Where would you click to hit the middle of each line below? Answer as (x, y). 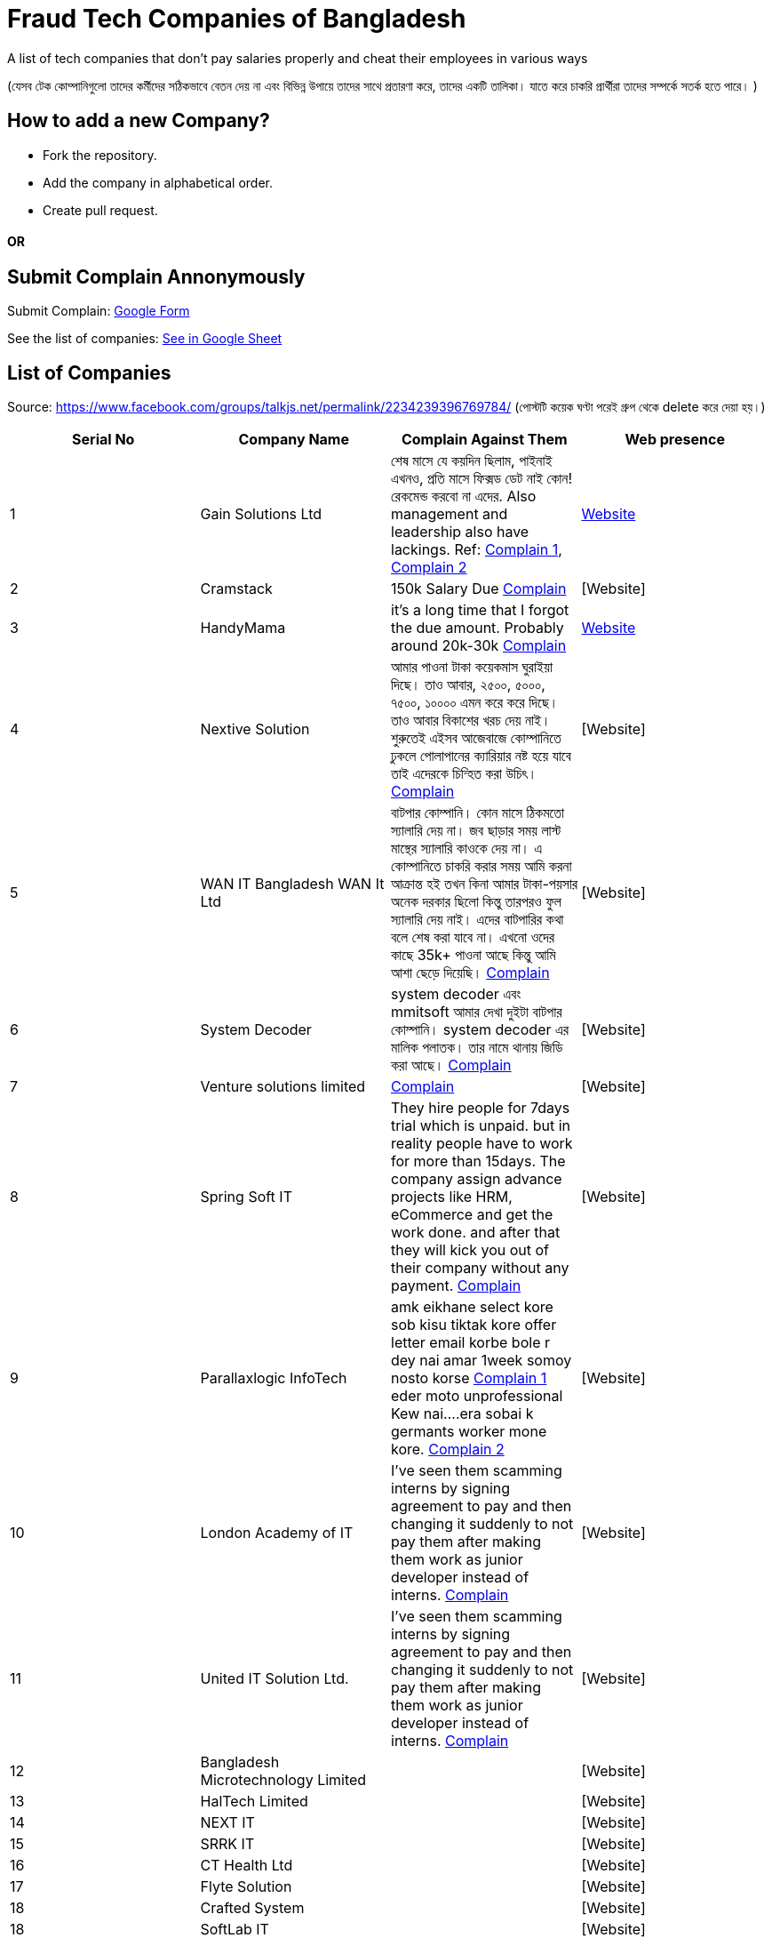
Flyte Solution (246, 1887)
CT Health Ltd (247, 1866)
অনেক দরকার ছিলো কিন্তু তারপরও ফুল (476, 902)
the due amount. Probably (478, 628)
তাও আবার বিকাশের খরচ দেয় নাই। (471, 721)
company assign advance (477, 1179)
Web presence (675, 440)
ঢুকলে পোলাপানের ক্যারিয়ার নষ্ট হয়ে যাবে (481, 756)
